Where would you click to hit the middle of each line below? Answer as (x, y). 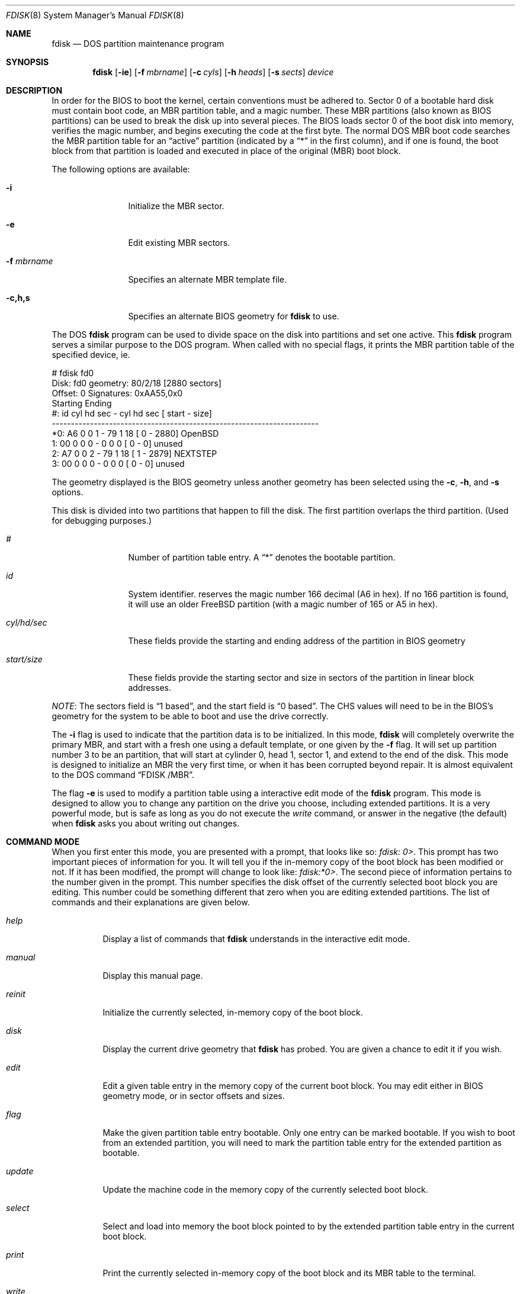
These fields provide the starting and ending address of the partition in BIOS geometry (297, 641)
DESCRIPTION (34, 90)
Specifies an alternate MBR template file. (208, 279)
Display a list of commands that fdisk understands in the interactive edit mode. (256, 939)
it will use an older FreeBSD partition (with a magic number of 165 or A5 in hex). (283, 604)
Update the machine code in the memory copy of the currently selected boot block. (265, 1189)
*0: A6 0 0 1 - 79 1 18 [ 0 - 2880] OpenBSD (135, 433)
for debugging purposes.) (102, 521)
